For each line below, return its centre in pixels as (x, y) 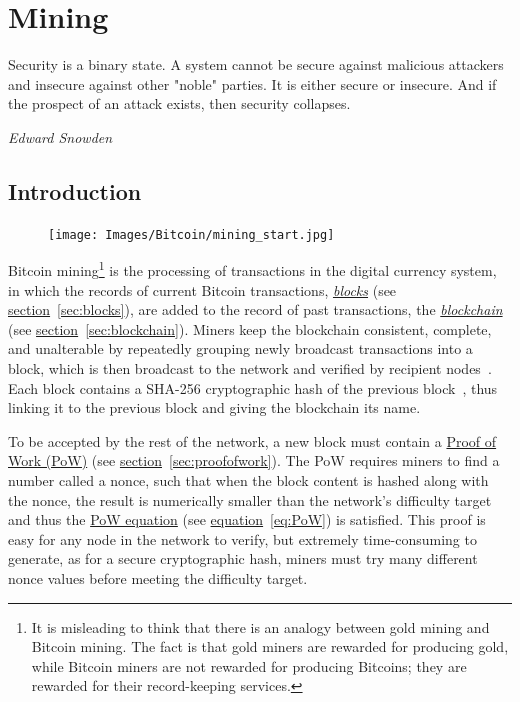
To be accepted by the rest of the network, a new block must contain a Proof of (252, 440)
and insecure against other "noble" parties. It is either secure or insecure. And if (252, 83)
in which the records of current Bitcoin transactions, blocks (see (202, 289)
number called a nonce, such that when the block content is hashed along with (248, 479)
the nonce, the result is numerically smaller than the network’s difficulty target (250, 499)
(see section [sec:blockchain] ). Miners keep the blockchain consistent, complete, (250, 328)
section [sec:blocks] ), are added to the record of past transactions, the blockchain (255, 309)
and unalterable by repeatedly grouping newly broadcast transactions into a (240, 348)
